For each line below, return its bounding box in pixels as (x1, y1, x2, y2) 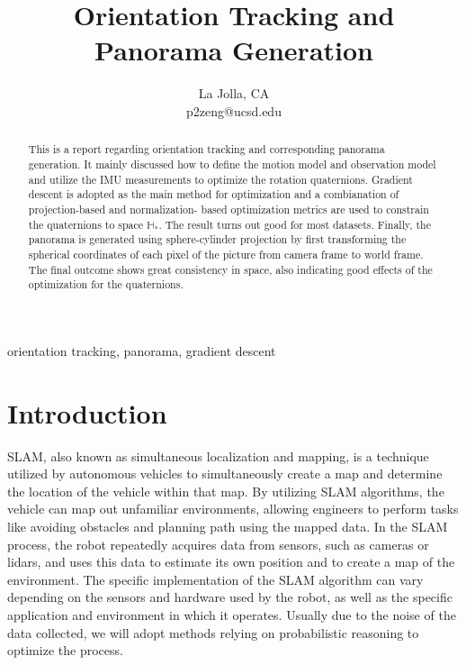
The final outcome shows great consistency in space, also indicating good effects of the (28, 261, 433, 277)
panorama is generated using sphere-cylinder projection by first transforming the (28, 232, 407, 247)
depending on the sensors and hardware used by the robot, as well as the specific (7, 588, 453, 606)
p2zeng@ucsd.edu (186, 101, 282, 120)
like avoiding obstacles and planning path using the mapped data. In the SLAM (7, 516, 448, 535)
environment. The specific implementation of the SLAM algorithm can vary (7, 569, 424, 588)
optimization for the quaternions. (28, 277, 184, 292)
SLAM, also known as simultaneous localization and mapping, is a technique (7, 446, 429, 465)
